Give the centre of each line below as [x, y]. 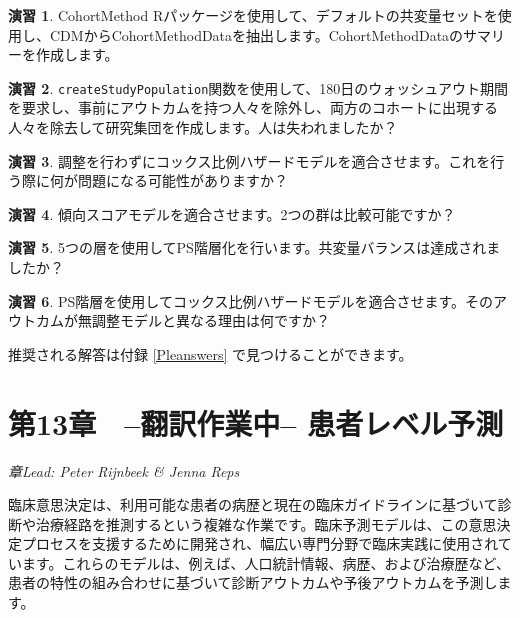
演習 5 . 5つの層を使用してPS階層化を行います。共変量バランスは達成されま [254, 247]
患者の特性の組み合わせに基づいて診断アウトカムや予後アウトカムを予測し [253, 582]
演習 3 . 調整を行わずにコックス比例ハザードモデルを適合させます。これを [249, 160]
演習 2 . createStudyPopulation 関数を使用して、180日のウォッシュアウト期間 [258, 87]
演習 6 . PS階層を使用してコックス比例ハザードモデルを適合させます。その [251, 300]
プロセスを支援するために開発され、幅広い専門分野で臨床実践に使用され [259, 543]
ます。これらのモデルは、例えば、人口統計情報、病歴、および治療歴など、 [265, 562]
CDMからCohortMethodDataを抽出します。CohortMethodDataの [256, 34]
